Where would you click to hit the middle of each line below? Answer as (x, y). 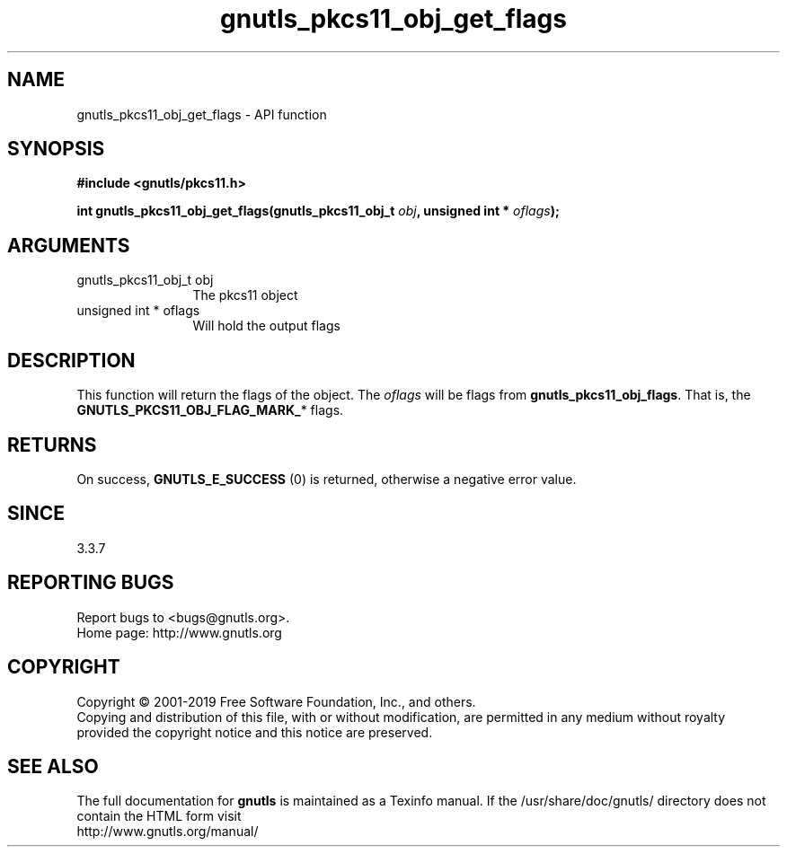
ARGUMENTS (69, 245)
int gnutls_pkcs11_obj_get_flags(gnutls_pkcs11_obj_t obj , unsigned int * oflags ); (318, 211)
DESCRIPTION (71, 360)
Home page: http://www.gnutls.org (179, 632)
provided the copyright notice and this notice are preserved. (255, 732)
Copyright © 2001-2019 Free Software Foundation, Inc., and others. (276, 701)
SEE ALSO (53, 766)
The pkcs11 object (245, 295)
